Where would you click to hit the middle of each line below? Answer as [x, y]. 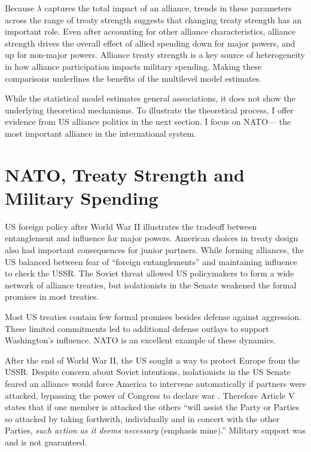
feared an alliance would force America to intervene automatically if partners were [155, 383]
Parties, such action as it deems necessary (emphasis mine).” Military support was [155, 430]
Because [19, 8]
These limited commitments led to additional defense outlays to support [137, 328]
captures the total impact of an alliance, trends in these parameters [168, 8]
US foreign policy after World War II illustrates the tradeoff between [131, 226]
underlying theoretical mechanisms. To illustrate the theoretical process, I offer [149, 110]
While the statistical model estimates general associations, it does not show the [150, 98]
